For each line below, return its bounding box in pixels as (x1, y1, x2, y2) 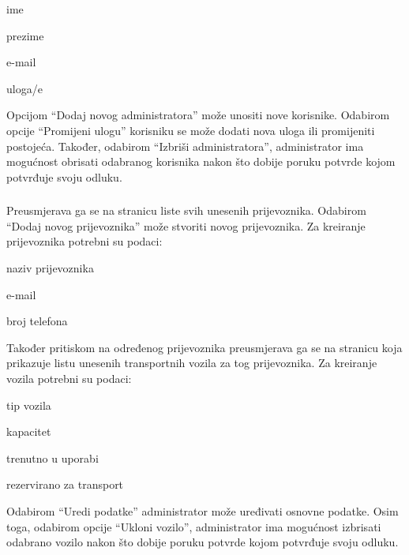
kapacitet (6, 423, 51, 440)
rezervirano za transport (6, 476, 124, 493)
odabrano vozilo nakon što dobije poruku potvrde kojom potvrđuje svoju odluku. (6, 534, 399, 550)
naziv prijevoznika (6, 260, 94, 276)
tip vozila (6, 396, 51, 413)
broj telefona (6, 313, 68, 329)
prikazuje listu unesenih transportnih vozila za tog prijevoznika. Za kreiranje (6, 354, 377, 371)
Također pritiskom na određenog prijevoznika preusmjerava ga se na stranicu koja (6, 339, 403, 355)
